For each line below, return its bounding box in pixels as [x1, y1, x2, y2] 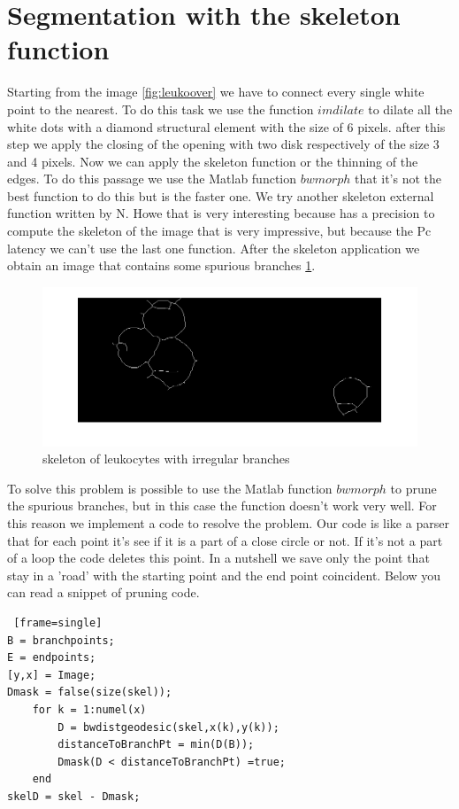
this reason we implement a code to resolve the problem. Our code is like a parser [7, 514, 449, 532]
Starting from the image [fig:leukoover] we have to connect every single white [7, 82, 425, 101]
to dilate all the [368, 99, 453, 118]
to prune [390, 478, 437, 497]
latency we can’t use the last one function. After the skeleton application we [7, 238, 420, 257]
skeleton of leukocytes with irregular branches [42, 449, 290, 468]
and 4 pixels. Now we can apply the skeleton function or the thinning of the [7, 152, 418, 170]
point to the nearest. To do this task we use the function [7, 99, 314, 118]
